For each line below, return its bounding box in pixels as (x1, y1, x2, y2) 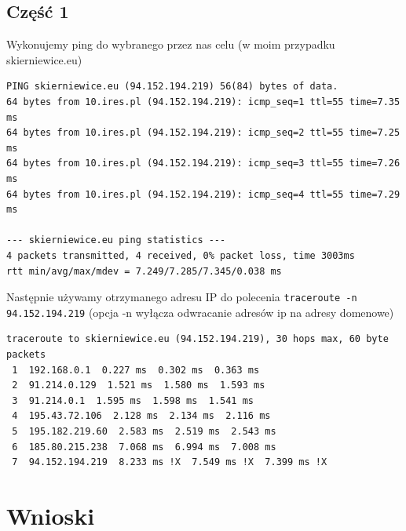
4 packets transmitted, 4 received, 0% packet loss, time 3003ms (6, 249, 355, 261)
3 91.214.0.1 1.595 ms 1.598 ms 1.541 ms (12, 395, 254, 406)
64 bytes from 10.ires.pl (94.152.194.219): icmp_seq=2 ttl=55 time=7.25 (6, 127, 401, 139)
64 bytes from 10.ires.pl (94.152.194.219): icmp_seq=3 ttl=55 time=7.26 (6, 158, 401, 169)
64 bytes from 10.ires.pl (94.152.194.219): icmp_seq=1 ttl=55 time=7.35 (6, 96, 401, 107)
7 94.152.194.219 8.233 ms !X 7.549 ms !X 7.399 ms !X (12, 456, 327, 468)
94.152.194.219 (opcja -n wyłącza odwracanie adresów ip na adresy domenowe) (6, 304, 394, 320)
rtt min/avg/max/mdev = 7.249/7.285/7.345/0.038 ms (6, 265, 282, 277)
